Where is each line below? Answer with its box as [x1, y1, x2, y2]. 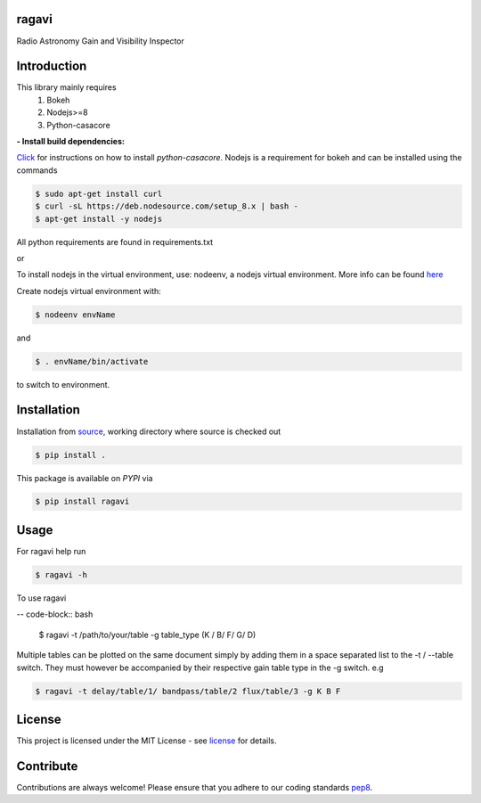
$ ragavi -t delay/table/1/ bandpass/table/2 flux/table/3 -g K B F [35, 686, 341, 696]
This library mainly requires [16, 82, 117, 93]
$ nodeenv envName [35, 309, 116, 320]
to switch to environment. [16, 379, 110, 389]
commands [16, 165, 58, 176]
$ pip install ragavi [35, 496, 130, 507]
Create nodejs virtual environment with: [16, 285, 162, 296]
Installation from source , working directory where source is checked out [16, 426, 281, 437]
